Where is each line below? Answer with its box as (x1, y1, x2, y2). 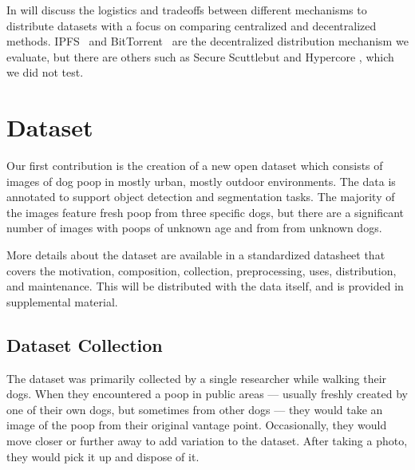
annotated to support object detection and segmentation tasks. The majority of (6, 188, 395, 205)
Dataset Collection (6, 332, 163, 357)
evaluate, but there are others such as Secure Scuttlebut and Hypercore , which (6, 48, 394, 65)
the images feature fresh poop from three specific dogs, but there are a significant (6, 203, 404, 220)
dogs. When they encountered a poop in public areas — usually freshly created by (6, 385, 408, 402)
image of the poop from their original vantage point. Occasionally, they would (6, 417, 387, 433)
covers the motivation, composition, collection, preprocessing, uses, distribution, (6, 262, 397, 278)
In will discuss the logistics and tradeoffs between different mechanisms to (6, 2, 367, 18)
